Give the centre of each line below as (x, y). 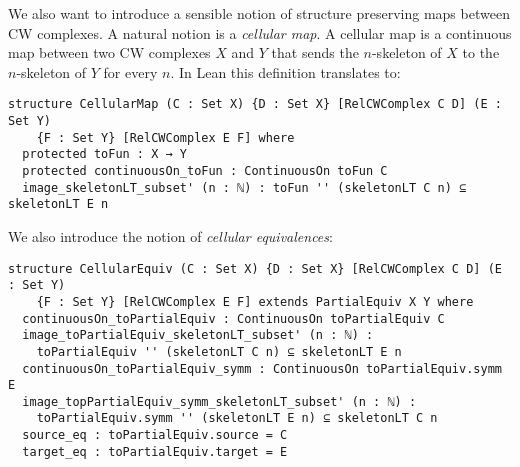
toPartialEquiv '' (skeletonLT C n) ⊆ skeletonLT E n (219, 351)
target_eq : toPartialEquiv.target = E (155, 451)
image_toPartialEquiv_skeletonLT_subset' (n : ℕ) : (198, 335)
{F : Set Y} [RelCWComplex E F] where (165, 137)
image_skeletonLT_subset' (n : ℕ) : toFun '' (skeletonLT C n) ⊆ (244, 187)
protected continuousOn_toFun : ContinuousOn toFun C (205, 171)
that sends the (315, 52)
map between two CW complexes (109, 52)
